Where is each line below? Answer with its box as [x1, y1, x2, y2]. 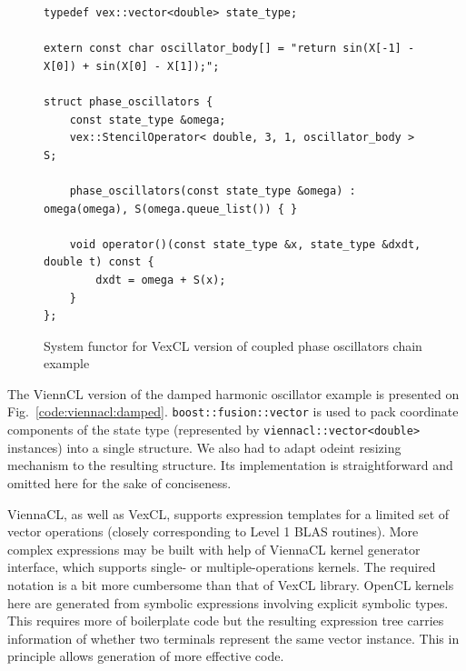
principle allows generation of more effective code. [7, 646, 284, 666]
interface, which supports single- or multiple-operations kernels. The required [7, 557, 436, 576]
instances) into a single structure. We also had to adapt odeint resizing [7, 437, 402, 456]
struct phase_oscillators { [44, 95, 213, 108]
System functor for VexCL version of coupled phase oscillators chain [44, 335, 422, 355]
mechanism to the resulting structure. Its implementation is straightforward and [7, 456, 453, 475]
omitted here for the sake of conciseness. [7, 473, 232, 492]
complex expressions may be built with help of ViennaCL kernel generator [7, 539, 421, 558]
